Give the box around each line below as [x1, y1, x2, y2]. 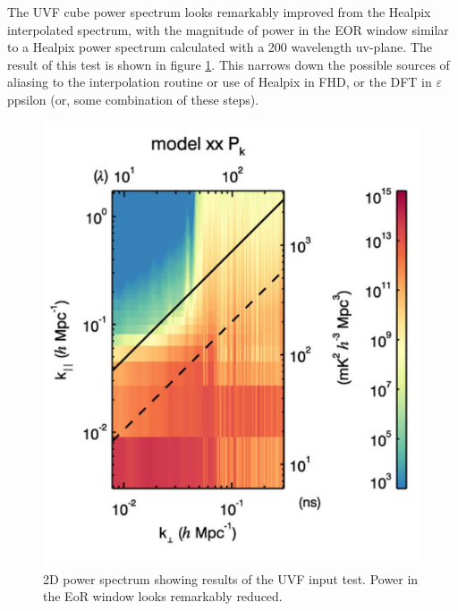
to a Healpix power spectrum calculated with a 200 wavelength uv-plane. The [7, 38, 432, 56]
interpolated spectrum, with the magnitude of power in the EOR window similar [7, 20, 449, 38]
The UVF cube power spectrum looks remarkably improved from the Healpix [7, 3, 431, 21]
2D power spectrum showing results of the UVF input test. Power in [43, 569, 419, 588]
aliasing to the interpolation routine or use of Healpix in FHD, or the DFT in [7, 72, 432, 91]
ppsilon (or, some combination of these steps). [7, 89, 259, 108]
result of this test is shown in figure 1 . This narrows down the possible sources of [7, 55, 450, 73]
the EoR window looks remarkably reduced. [43, 587, 283, 606]
